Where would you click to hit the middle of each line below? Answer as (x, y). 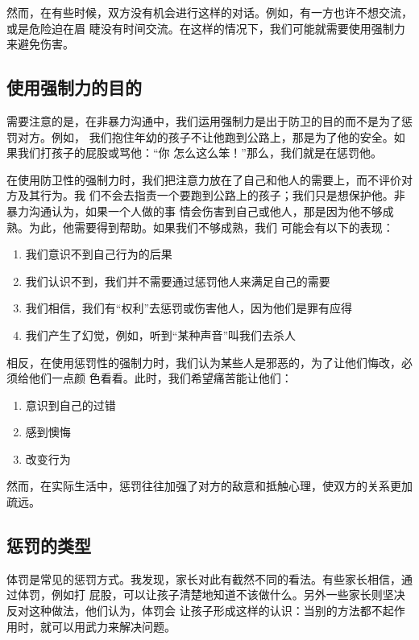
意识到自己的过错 (71, 405)
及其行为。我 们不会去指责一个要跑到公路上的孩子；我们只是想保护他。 (205, 195)
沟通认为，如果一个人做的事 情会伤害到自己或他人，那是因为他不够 (205, 211)
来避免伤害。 (40, 44)
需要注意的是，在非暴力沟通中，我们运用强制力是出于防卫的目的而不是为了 (204, 120)
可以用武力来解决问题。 (113, 626)
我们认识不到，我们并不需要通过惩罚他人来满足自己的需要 (178, 281)
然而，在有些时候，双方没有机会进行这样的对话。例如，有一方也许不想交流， (209, 12)
